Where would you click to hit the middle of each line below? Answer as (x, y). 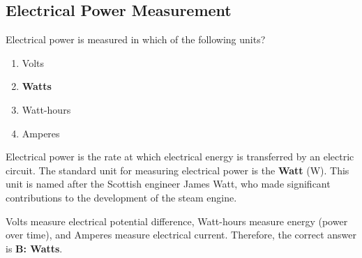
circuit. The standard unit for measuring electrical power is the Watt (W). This (178, 170)
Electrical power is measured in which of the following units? (136, 39)
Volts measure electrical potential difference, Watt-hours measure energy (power (177, 221)
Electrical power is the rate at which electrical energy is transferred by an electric (180, 157)
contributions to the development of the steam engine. (121, 197)
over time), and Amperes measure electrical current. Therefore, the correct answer (181, 235)
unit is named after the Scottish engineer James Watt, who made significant (168, 184)
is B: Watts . (34, 248)
